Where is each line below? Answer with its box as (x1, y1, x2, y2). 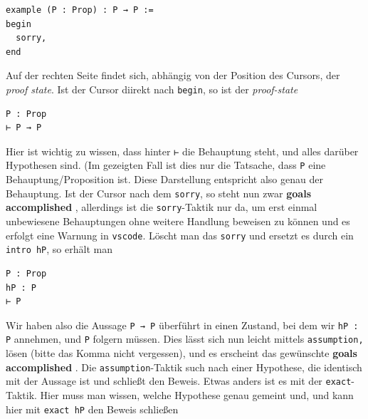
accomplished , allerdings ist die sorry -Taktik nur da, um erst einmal (6, 200, 317, 214)
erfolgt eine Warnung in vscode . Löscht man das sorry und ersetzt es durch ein (6, 227, 354, 242)
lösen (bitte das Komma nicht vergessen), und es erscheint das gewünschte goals (6, 346, 357, 361)
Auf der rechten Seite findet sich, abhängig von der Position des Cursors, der (6, 68, 340, 83)
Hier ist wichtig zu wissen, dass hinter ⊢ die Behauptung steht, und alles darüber (6, 143, 359, 158)
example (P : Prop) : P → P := (6, 5, 154, 15)
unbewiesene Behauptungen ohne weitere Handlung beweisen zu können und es (6, 214, 350, 229)
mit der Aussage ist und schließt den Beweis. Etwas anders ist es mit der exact (6, 373, 352, 388)
